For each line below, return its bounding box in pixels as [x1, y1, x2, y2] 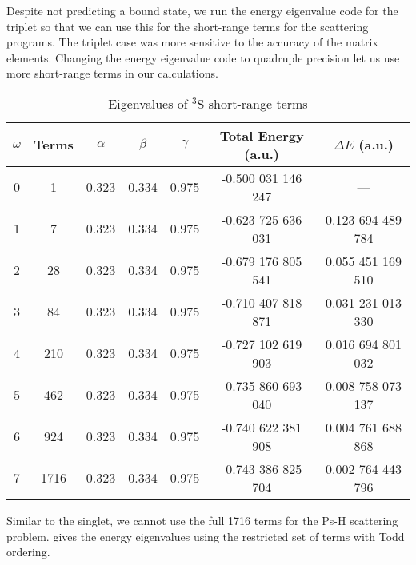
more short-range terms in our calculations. [6, 65, 218, 82]
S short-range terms [197, 94, 308, 113]
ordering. [6, 543, 50, 560]
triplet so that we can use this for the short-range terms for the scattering [6, 18, 369, 34]
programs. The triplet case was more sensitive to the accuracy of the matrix [6, 34, 378, 50]
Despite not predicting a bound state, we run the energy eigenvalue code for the [6, 2, 398, 18]
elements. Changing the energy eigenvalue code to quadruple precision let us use [6, 49, 400, 66]
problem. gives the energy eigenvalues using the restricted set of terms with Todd [6, 527, 405, 544]
